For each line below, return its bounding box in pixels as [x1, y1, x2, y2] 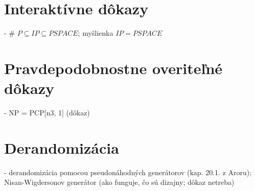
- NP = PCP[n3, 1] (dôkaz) [4, 107, 90, 118]
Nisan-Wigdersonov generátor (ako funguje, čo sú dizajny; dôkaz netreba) [4, 177, 235, 187]
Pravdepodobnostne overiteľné [4, 57, 223, 78]
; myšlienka [78, 28, 113, 38]
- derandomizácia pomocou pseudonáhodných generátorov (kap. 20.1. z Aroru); [4, 166, 252, 177]
